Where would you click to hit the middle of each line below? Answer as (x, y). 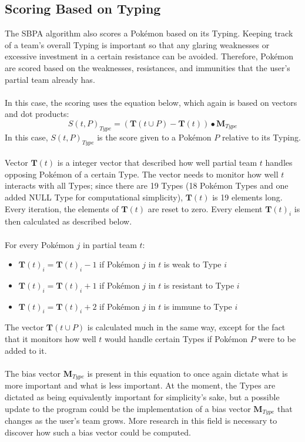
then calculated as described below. (68, 221)
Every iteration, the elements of (62, 208)
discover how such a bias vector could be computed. (98, 432)
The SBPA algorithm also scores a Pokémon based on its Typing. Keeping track (149, 33)
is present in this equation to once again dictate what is (187, 373)
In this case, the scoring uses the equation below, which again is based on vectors (151, 102)
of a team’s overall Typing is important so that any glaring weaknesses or (137, 44)
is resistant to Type (199, 285)
